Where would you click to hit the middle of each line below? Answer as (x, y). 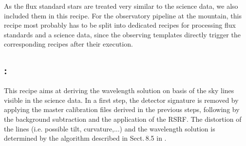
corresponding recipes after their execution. (68, 44)
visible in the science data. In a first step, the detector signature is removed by (121, 100)
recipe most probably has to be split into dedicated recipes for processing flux (120, 25)
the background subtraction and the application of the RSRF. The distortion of (123, 119)
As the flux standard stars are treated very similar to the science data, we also (121, 6)
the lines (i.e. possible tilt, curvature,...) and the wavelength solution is (110, 128)
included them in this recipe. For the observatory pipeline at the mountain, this (123, 15)
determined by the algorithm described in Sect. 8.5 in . (85, 138)
